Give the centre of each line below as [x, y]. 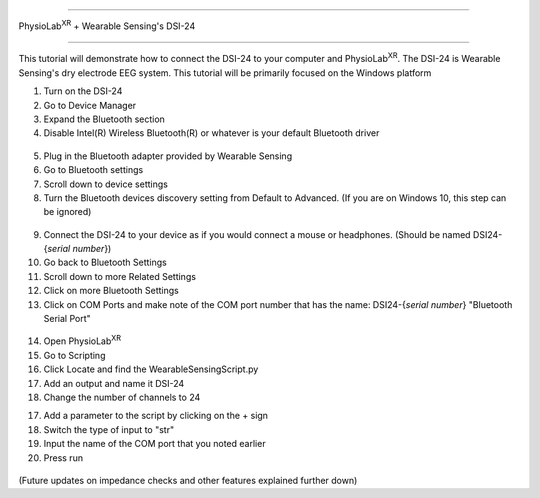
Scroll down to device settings [106, 184]
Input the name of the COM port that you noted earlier [154, 444]
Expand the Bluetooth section [104, 119]
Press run [63, 457]
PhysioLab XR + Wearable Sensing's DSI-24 [107, 25]
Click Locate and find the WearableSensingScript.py [151, 369]
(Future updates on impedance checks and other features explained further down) [188, 480]
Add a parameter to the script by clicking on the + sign [156, 416]
